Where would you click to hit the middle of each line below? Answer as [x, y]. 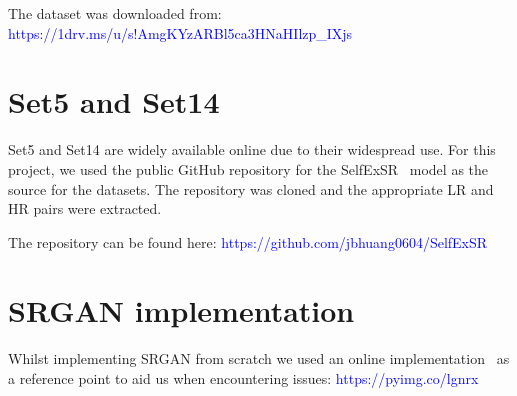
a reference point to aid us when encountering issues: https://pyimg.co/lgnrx [243, 378]
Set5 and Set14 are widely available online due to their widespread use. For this [252, 149]
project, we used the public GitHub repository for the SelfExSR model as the [248, 168]
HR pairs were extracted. [85, 208]
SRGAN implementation [181, 310]
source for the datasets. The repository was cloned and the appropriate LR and [251, 188]
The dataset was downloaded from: [115, 13]
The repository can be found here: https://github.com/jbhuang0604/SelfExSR [248, 241]
